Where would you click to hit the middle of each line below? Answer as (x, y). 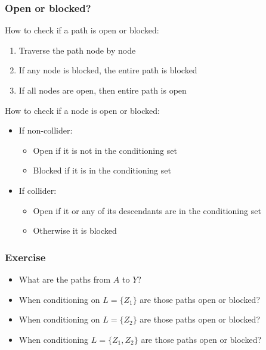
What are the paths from (65, 279)
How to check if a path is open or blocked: (82, 30)
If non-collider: (46, 130)
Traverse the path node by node (77, 50)
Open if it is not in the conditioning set (105, 150)
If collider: (38, 190)
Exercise (25, 257)
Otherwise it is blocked (75, 230)
